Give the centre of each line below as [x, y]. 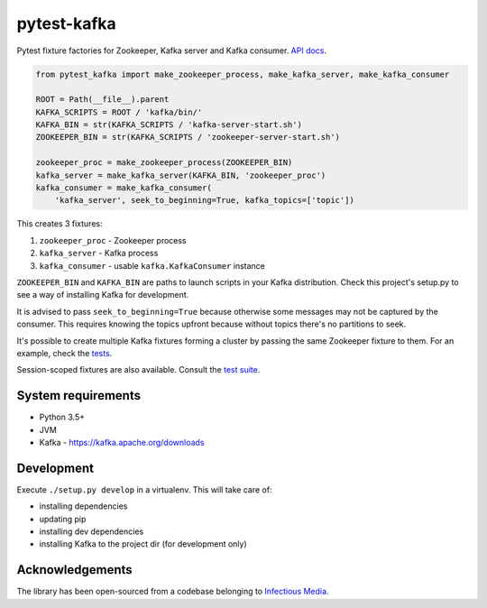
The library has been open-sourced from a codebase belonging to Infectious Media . [173, 592]
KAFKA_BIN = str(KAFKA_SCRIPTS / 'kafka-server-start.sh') [169, 125]
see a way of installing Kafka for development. [103, 295]
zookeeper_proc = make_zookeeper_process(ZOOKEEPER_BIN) [164, 163]
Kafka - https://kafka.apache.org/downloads [122, 443]
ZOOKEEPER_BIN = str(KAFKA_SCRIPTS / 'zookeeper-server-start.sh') [188, 137]
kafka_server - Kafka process [99, 253]
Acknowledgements [74, 570]
